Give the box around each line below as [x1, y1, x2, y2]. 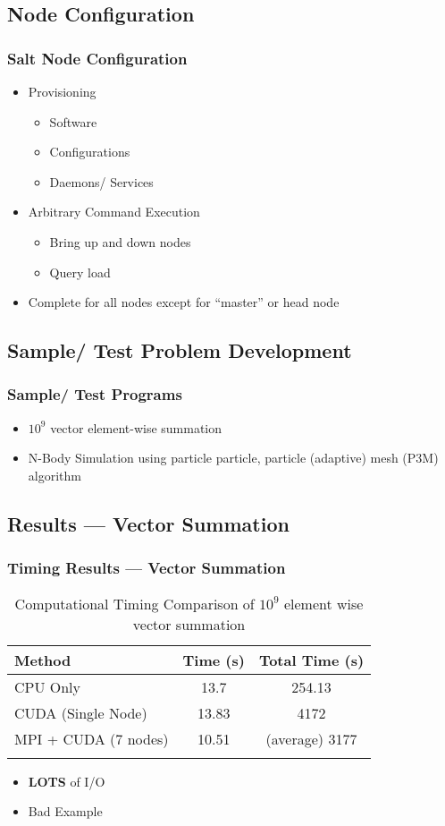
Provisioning [28, 82, 97, 100]
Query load [49, 262, 111, 281]
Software [49, 112, 97, 131]
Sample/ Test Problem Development [7, 336, 352, 364]
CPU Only [14, 676, 81, 697]
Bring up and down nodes [49, 232, 191, 251]
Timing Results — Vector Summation [7, 557, 286, 579]
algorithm [28, 465, 81, 484]
